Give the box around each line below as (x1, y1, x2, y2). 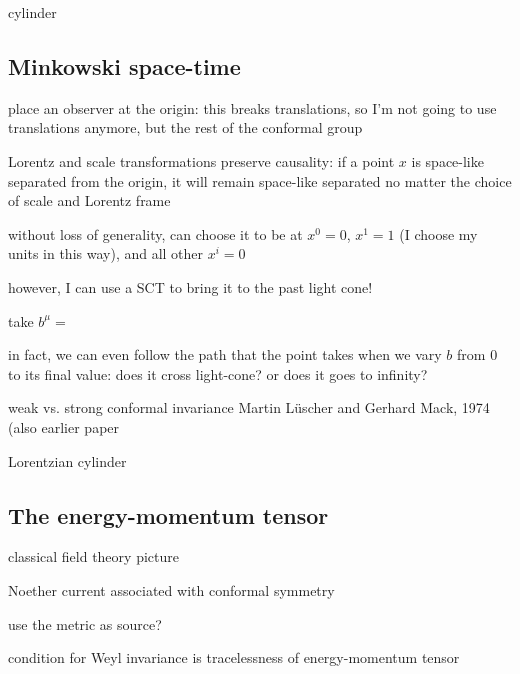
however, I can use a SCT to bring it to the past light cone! (8, 276, 373, 297)
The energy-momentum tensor (8, 499, 329, 530)
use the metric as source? (8, 613, 162, 634)
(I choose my (399, 223, 478, 244)
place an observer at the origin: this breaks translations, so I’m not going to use (8, 97, 497, 118)
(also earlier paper (8, 416, 120, 437)
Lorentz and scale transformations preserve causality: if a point (8, 150, 395, 171)
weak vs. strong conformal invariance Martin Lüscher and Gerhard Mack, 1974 (8, 397, 490, 418)
